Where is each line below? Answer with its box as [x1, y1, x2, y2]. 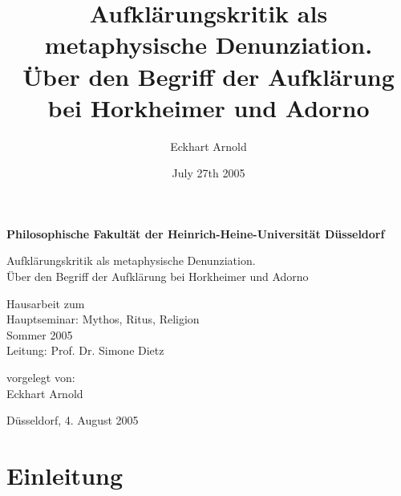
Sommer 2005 [6, 326, 73, 343]
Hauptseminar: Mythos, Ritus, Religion [6, 311, 200, 327]
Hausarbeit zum [6, 295, 85, 311]
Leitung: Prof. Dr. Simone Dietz [6, 342, 164, 359]
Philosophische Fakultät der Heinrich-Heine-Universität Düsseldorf [6, 225, 385, 242]
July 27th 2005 [172, 165, 245, 181]
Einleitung [6, 459, 124, 491]
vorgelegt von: [6, 369, 75, 386]
